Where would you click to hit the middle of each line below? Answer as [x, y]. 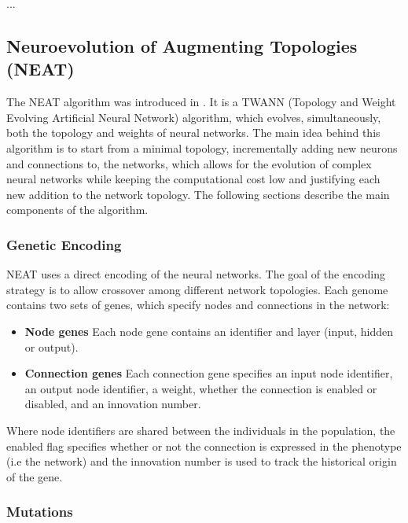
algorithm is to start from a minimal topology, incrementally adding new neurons [202, 147]
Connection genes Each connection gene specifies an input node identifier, [209, 373]
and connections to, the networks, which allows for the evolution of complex [189, 163]
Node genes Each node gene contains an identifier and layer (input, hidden [209, 331]
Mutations [40, 512]
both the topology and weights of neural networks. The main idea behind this [193, 133]
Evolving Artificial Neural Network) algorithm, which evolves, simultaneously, [194, 117]
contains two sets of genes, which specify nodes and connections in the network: [198, 305]
